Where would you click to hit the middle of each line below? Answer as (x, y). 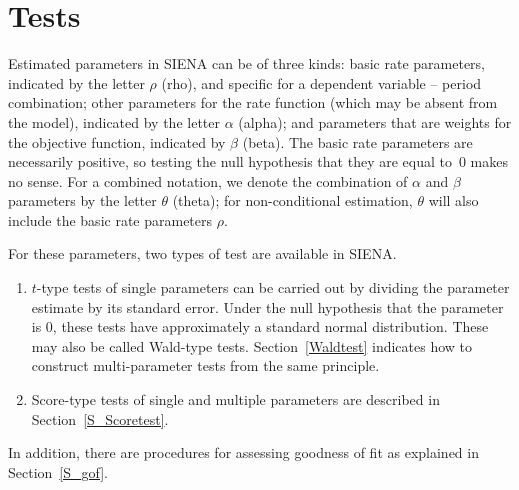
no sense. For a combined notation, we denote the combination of (208, 180)
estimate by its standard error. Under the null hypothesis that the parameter (267, 306)
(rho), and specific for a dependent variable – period (321, 82)
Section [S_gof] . (58, 471)
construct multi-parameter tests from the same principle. (205, 365)
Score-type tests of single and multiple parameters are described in (235, 399)
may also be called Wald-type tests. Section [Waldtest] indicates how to (252, 345)
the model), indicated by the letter (114, 121)
